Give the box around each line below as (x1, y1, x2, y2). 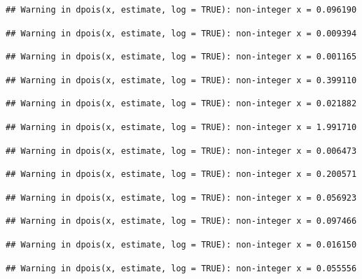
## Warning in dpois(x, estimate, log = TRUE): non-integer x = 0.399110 (6, 75, 357, 85)
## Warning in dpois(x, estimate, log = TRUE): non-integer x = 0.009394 (6, 28, 357, 38)
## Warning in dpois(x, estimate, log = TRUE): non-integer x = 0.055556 (6, 263, 357, 273)
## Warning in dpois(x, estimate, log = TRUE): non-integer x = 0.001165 (6, 52, 357, 62)
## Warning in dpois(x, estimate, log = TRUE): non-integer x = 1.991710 (6, 122, 357, 132)
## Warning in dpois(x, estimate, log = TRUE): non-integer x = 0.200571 (6, 169, 357, 180)
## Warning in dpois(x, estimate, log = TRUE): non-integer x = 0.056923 (6, 192, 357, 203)
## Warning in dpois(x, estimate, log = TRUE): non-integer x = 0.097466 (6, 216, 357, 227)
